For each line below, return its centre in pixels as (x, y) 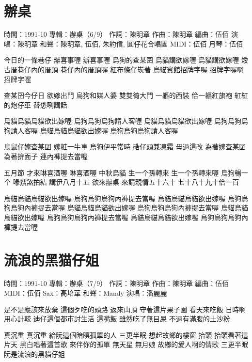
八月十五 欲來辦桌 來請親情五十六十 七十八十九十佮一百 (151, 182)
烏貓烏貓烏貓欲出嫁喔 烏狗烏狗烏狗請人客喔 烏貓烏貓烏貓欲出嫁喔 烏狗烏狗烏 (126, 121)
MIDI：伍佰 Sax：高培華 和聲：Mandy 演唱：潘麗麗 (86, 292)
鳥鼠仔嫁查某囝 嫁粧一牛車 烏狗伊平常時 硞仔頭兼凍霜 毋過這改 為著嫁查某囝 (125, 147)
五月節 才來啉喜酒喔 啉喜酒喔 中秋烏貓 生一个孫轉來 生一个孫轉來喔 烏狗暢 (123, 172)
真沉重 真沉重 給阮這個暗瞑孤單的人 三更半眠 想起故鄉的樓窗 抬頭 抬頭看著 (123, 335)
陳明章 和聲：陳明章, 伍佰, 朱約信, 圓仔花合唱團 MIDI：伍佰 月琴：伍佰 (130, 43)
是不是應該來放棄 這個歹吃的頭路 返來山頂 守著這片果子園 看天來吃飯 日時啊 (125, 309)
